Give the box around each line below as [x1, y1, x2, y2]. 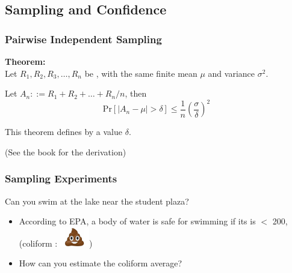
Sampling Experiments [5, 171, 117, 186]
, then [125, 87, 147, 100]
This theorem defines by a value [5, 125, 123, 138]
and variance [208, 67, 255, 79]
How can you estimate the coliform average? [19, 257, 182, 269]
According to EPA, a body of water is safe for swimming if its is [19, 215, 256, 227]
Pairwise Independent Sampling [5, 31, 162, 46]
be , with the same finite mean [84, 67, 197, 79]
